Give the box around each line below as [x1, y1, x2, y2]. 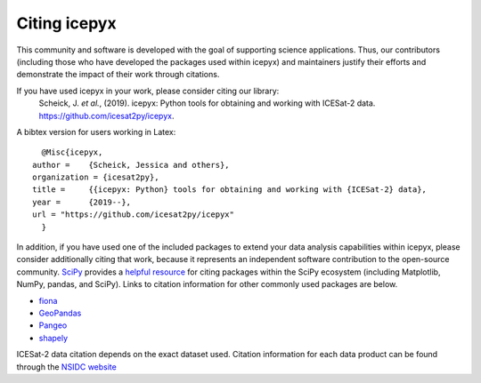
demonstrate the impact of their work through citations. [16, 69, 220, 80]
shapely [38, 332, 69, 343]
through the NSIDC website [16, 361, 118, 372]
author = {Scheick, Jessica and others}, [32, 160, 231, 170]
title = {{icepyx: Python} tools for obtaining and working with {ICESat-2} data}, [32, 185, 428, 195]
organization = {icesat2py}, [32, 172, 159, 182]
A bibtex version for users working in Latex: [16, 126, 176, 137]
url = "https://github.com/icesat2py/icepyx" [32, 210, 235, 219]
